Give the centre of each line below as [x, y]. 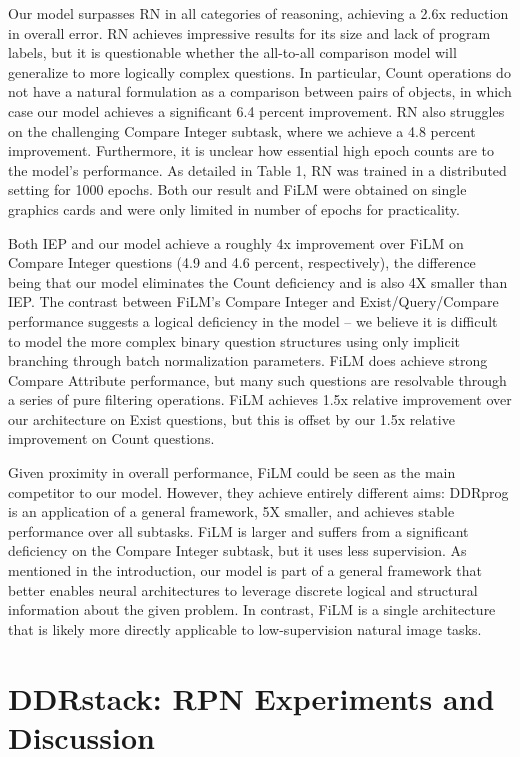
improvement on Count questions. [111, 438]
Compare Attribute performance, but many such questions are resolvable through [257, 379]
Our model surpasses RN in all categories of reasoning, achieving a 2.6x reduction [258, 13]
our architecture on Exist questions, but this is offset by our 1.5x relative [231, 418]
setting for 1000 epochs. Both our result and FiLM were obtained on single [237, 189]
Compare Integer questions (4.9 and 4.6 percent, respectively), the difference [242, 262]
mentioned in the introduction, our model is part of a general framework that [245, 570]
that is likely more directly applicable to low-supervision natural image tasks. [245, 628]
